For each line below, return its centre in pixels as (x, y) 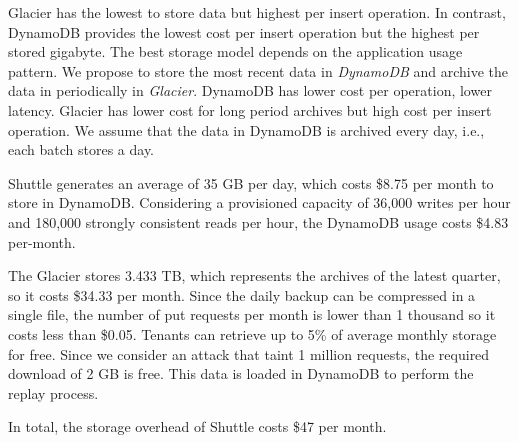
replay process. (53, 392)
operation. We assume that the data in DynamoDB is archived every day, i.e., (246, 129)
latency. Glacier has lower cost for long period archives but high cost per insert (250, 109)
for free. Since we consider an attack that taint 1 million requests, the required (249, 353)
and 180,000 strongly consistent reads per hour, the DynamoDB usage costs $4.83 (258, 221)
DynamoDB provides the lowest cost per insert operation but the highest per (244, 31)
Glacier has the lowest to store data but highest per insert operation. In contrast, (257, 12)
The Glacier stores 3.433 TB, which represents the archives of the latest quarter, (254, 275)
